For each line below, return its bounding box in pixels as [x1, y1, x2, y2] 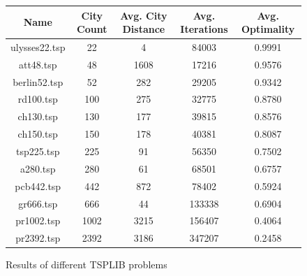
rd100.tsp [17, 92, 58, 106]
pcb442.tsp [15, 178, 61, 193]
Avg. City [120, 8, 167, 22]
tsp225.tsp [16, 144, 60, 158]
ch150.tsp [17, 126, 58, 141]
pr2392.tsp [15, 231, 61, 245]
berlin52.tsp [13, 74, 63, 89]
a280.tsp [20, 161, 56, 175]
